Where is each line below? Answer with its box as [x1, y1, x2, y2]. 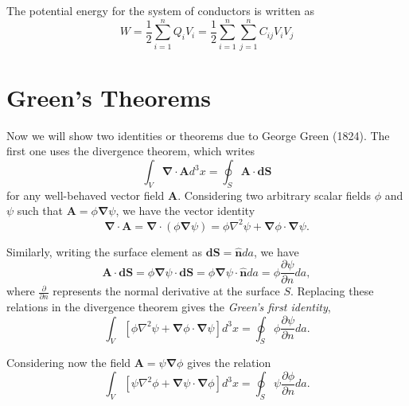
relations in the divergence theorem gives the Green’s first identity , [6, 299, 331, 315]
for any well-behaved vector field [6, 186, 165, 203]
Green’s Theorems [6, 80, 212, 113]
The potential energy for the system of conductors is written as [6, 2, 315, 18]
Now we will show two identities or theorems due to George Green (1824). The [6, 127, 390, 143]
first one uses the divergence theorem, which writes [6, 142, 255, 159]
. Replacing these [290, 283, 374, 299]
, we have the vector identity [115, 202, 255, 219]
